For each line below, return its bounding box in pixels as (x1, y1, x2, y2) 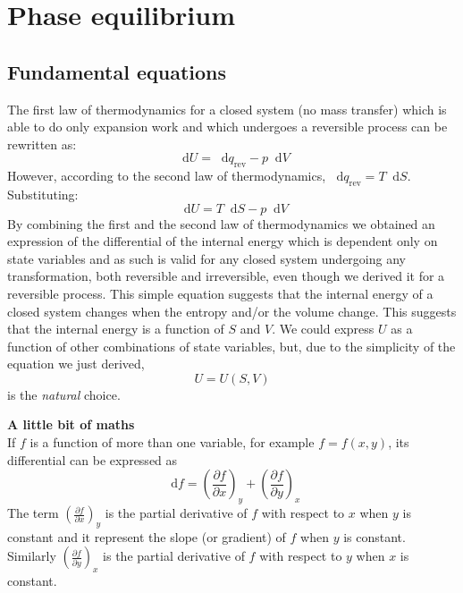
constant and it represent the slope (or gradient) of (7, 527, 286, 546)
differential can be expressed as (7, 450, 178, 469)
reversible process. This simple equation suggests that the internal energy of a (7, 284, 434, 302)
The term (7, 504, 59, 522)
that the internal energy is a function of (7, 319, 224, 338)
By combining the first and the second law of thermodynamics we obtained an (7, 214, 435, 233)
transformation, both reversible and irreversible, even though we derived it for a (7, 267, 445, 285)
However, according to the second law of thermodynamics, (7, 166, 326, 185)
